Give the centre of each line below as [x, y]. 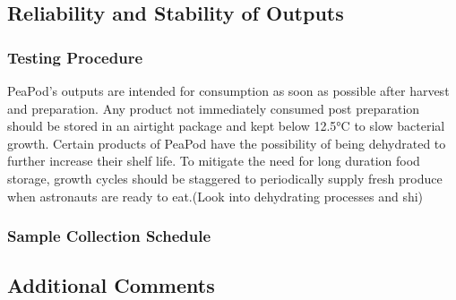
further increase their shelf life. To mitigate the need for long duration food [214, 161]
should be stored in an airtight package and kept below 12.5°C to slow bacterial [226, 126]
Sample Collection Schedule [109, 236]
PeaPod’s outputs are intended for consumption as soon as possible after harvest [228, 90]
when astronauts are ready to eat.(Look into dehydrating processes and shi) [215, 196]
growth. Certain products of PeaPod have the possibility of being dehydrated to [227, 143]
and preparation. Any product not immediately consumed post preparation [214, 108]
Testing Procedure [75, 57]
